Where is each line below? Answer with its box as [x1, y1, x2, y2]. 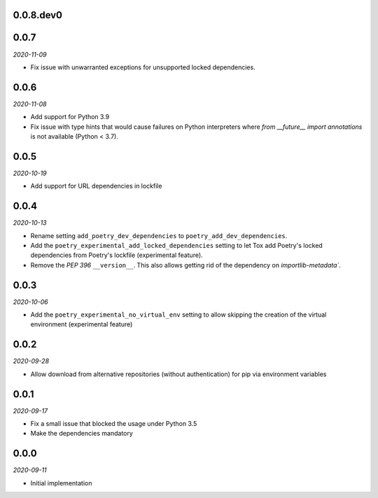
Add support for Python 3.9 [30, 113, 110, 121]
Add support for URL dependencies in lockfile [30, 182, 162, 191]
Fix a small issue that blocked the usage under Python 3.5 [30, 420, 197, 428]
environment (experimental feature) [30, 320, 133, 328]
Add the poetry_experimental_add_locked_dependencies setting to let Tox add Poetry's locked [30, 241, 323, 249]
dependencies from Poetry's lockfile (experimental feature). [30, 251, 203, 259]
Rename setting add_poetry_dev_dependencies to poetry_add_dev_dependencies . [30, 231, 288, 240]
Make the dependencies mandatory [30, 429, 133, 438]
